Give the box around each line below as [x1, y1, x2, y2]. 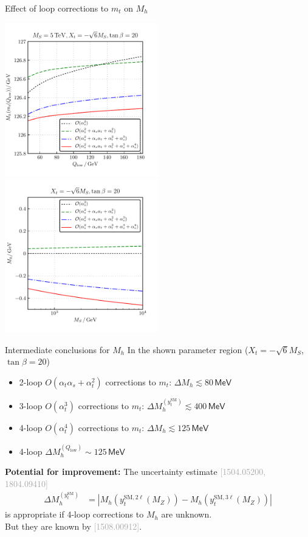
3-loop [19, 399, 43, 412]
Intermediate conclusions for [5, 343, 110, 356]
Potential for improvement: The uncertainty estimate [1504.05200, [5, 465, 266, 478]
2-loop [19, 375, 43, 388]
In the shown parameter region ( [127, 343, 248, 356]
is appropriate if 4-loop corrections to [5, 508, 144, 521]
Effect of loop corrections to [5, 2, 109, 14]
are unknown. [161, 508, 212, 521]
